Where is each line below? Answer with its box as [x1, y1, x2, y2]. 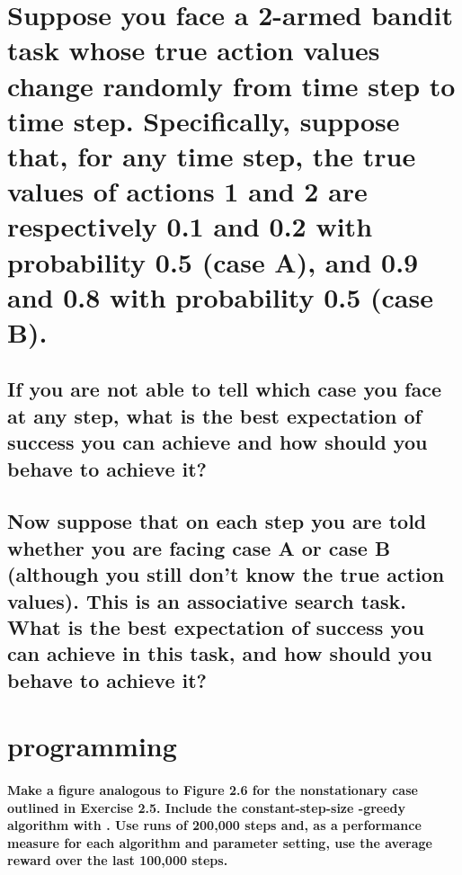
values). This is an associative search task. [7, 586, 406, 614]
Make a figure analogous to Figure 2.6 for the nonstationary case [7, 781, 418, 799]
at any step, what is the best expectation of [7, 401, 422, 429]
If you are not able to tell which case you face [7, 375, 441, 403]
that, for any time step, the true [7, 137, 416, 174]
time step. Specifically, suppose [7, 102, 400, 138]
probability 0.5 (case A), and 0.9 [7, 243, 419, 280]
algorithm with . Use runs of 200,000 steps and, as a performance [7, 816, 422, 835]
